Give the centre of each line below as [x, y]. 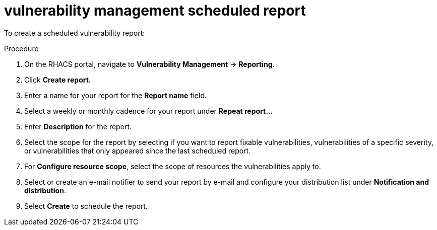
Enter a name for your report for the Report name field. [115, 95]
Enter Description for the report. [78, 126]
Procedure [21, 48]
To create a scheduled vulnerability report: [75, 33]
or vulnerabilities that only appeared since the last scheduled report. [138, 150]
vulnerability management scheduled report [155, 11]
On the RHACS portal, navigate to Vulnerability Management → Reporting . [149, 64]
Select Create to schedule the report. [86, 206]
